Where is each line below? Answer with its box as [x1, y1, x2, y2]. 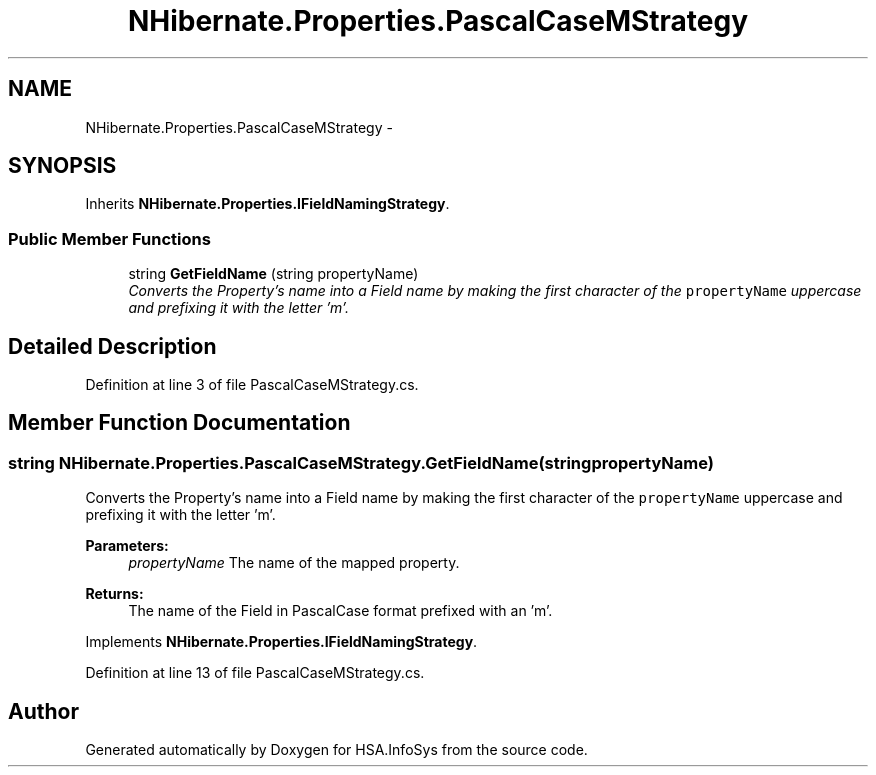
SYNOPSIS [8, 153, 117, 179]
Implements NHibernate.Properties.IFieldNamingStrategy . [85, 633, 478, 651]
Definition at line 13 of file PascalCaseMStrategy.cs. [85, 664, 425, 682]
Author [8, 698, 79, 724]
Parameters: [85, 537, 169, 555]
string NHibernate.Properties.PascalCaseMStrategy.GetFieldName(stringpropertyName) [8, 452, 714, 473]
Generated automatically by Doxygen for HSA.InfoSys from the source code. [85, 741, 588, 759]
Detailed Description [8, 333, 217, 359]
